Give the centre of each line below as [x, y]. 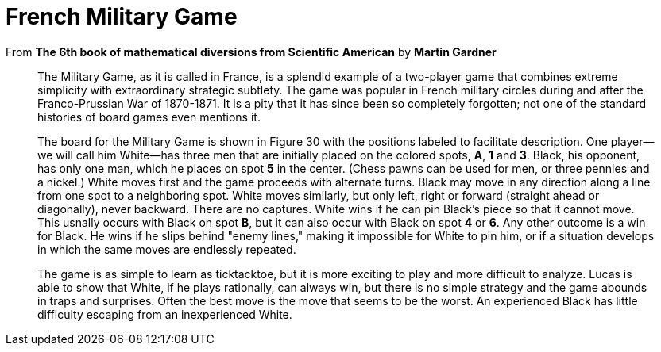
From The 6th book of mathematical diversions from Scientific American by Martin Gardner [251, 52]
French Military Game [122, 17]
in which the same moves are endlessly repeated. [167, 249]
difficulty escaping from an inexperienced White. [165, 314]
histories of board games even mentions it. [149, 117]
